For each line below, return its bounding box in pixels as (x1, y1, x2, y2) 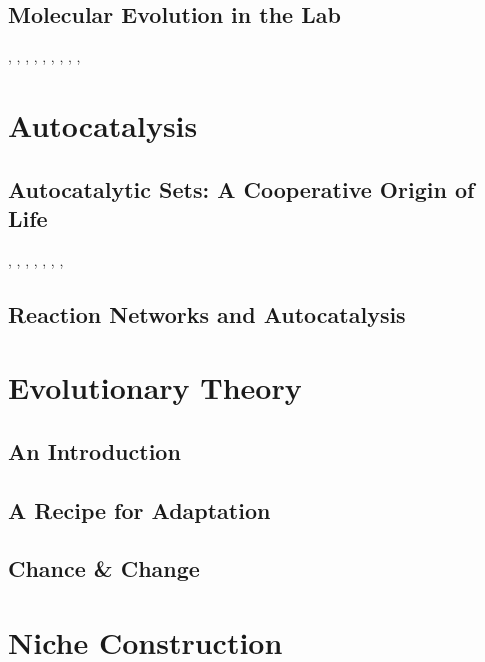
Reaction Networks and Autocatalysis (8, 298, 406, 329)
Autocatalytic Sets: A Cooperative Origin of (8, 173, 475, 204)
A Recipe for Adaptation (8, 494, 271, 525)
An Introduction (8, 435, 181, 466)
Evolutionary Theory (8, 367, 302, 408)
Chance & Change (8, 553, 200, 584)
